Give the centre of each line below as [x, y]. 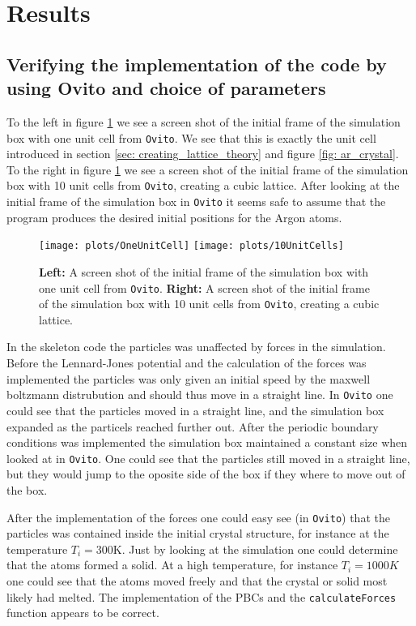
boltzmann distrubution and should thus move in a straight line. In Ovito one [200, 394]
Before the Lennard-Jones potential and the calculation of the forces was [187, 363]
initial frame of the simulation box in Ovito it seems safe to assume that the [196, 202]
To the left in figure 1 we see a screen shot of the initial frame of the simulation [204, 121]
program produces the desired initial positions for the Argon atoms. [174, 217]
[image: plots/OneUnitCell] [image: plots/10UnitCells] [191, 246]
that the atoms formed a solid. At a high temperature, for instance [172, 565]
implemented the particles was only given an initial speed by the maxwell [189, 378]
